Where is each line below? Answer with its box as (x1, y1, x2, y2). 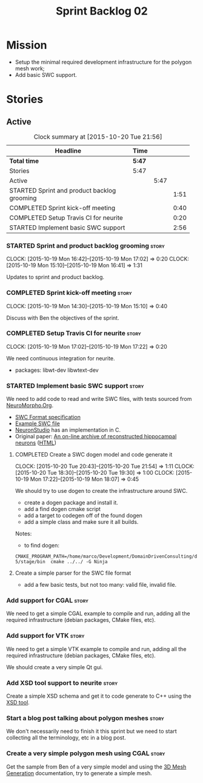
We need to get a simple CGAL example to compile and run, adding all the (6, 610, 190, 617)
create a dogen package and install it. (24, 499, 118, 506)
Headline (55, 147, 82, 155)
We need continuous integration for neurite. (6, 354, 115, 362)
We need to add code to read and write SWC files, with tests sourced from (6, 395, 192, 403)
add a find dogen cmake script (24, 506, 101, 513)
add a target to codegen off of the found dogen (24, 512, 142, 519)
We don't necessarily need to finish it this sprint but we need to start (6, 728, 177, 735)
